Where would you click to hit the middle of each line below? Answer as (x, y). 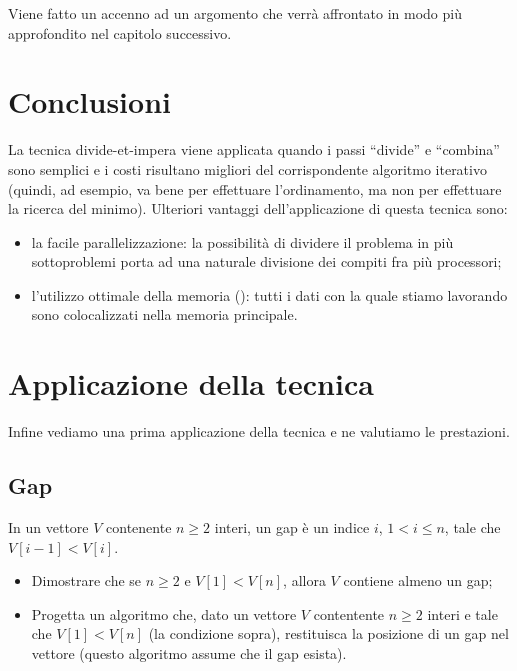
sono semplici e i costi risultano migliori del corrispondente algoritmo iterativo (247, 168)
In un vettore (48, 526)
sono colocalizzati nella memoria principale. (164, 314)
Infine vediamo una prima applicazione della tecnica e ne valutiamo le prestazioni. (259, 431)
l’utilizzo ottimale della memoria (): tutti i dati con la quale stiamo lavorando (269, 294)
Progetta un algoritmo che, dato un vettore (164, 613)
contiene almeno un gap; (418, 580)
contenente (139, 526)
